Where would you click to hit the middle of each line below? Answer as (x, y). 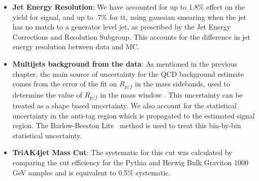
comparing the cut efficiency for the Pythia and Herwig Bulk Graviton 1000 (131, 162)
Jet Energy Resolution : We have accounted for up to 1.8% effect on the (129, 7)
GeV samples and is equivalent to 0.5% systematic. (91, 172)
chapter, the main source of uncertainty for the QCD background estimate (128, 73)
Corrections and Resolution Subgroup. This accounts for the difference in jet (131, 36)
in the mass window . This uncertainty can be (171, 94)
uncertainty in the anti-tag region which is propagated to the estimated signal (134, 115)
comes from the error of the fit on (65, 84)
